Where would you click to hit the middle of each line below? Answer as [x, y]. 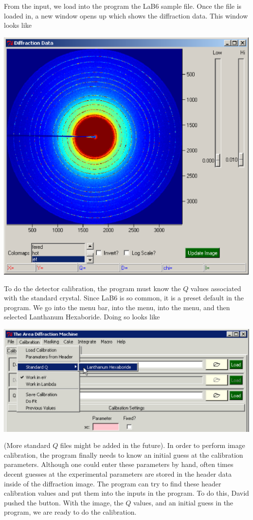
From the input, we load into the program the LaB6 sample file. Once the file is [123, 6]
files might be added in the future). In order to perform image [153, 445]
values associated [216, 288]
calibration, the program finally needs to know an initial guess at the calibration [124, 455]
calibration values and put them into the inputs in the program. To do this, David [126, 493]
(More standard [27, 445]
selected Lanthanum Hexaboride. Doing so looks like [82, 317]
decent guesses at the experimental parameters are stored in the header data [118, 474]
